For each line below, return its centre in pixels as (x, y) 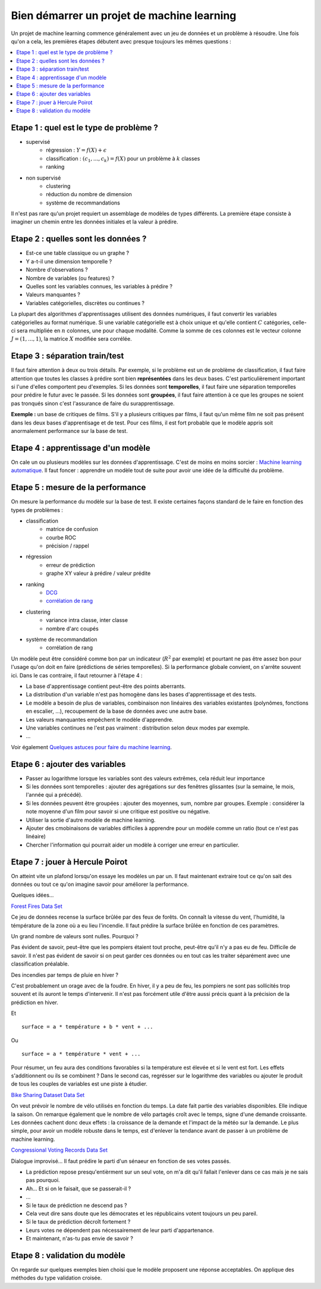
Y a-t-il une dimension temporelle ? (69, 261)
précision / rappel (67, 546)
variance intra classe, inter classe (87, 620)
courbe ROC (61, 537)
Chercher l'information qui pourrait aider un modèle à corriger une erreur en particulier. (133, 845)
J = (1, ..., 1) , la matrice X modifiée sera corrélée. (71, 339)
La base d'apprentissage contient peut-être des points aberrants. (106, 686)
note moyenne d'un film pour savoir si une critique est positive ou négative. (118, 812)
